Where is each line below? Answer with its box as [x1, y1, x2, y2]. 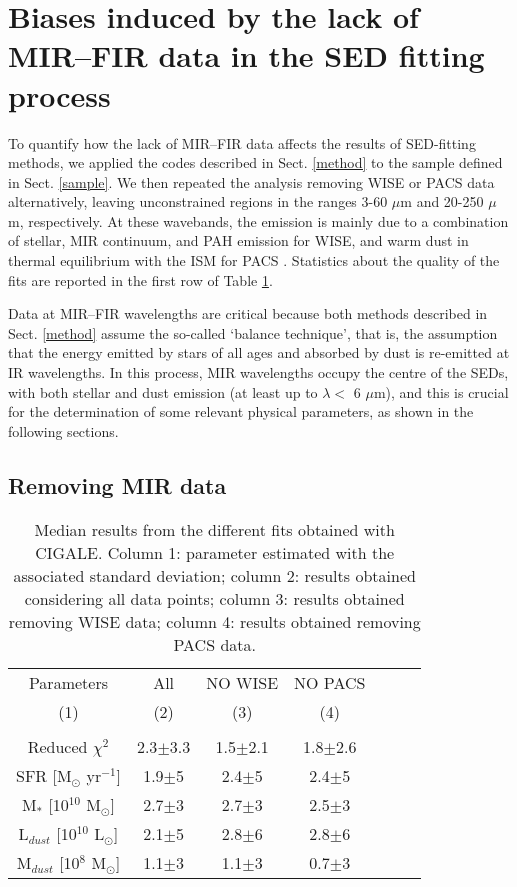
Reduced [27, 734, 88, 758]
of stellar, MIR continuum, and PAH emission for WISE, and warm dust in [8, 230, 469, 251]
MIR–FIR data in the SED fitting [8, 35, 485, 76]
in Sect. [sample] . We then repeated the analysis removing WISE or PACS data [8, 171, 495, 192]
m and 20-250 [400, 191, 484, 212]
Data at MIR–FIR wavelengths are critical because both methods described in [8, 303, 488, 324]
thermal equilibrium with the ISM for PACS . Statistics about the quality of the [8, 250, 500, 271]
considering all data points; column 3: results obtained [24, 586, 405, 610]
